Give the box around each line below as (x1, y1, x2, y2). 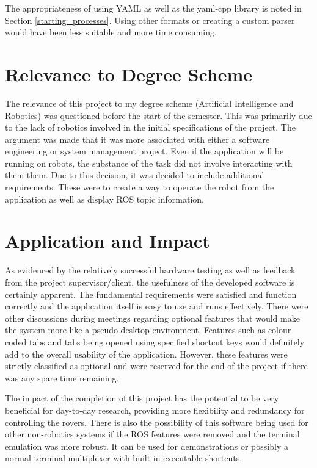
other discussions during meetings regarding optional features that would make (5, 311, 300, 324)
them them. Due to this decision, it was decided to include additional (5, 168, 264, 181)
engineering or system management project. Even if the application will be (5, 145, 284, 157)
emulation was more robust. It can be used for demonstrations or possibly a (5, 439, 288, 452)
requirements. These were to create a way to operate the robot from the (5, 181, 274, 193)
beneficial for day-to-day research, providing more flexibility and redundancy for (5, 403, 305, 416)
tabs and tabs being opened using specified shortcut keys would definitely (29, 335, 305, 348)
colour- (268, 323, 294, 336)
